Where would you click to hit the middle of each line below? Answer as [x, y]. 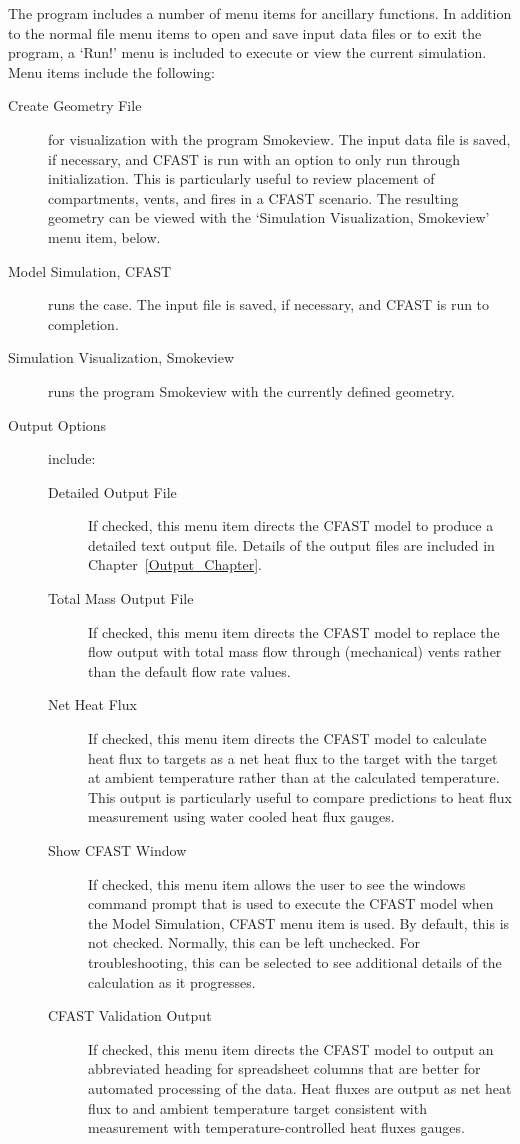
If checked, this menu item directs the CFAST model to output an [291, 1048]
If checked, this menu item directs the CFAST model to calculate [287, 738]
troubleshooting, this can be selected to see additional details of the [295, 961]
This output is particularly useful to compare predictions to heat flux [300, 796]
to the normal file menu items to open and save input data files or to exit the [245, 32]
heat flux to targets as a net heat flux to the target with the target [293, 757]
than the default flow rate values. [189, 670]
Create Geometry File [75, 105]
